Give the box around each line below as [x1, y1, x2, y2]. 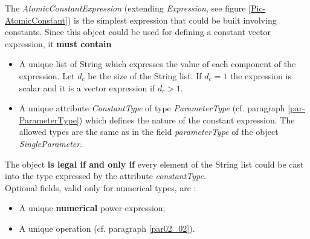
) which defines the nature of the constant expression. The [79, 113, 295, 126]
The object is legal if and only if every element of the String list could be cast [5, 157, 304, 170]
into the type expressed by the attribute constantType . [5, 169, 206, 182]
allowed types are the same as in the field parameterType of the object [19, 125, 279, 138]
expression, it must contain [5, 37, 112, 50]
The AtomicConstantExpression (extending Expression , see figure [5, 2, 246, 14]
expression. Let [19, 69, 75, 82]
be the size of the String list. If [88, 69, 202, 82]
